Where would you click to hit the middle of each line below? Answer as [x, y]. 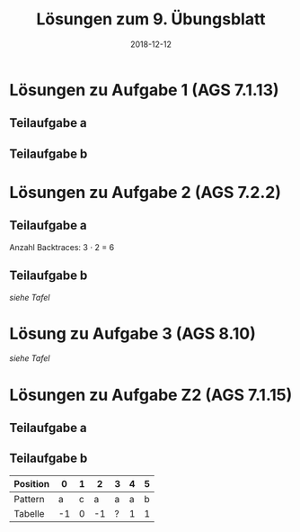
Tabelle [29, 513]
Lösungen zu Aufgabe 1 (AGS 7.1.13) [145, 90]
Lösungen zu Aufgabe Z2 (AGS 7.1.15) [151, 395]
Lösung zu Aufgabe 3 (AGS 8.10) [132, 334]
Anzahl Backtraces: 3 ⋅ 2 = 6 [62, 247]
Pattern [29, 499]
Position [32, 483]
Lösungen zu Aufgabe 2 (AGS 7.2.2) [145, 192]
